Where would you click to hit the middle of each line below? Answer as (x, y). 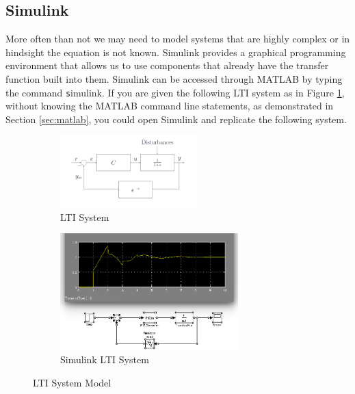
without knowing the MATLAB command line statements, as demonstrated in (170, 106)
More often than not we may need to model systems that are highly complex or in (178, 39)
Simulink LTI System (105, 359)
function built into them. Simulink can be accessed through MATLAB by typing (174, 78)
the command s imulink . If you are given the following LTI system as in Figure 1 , (175, 92)
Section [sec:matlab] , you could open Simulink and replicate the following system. (176, 119)
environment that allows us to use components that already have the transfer (167, 65)
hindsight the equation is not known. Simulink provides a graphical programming (176, 52)
